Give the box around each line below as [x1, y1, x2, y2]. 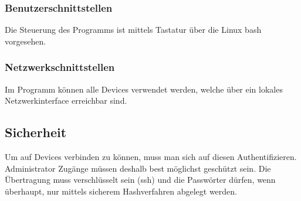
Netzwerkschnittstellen [5, 60, 115, 74]
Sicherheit [5, 123, 67, 141]
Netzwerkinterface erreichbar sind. [5, 94, 127, 107]
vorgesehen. [5, 35, 46, 47]
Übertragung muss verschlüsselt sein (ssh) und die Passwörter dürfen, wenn [5, 173, 276, 186]
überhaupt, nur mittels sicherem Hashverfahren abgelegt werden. [5, 185, 237, 197]
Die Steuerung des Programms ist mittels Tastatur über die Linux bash [5, 23, 262, 36]
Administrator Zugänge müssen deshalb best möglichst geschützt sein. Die [5, 162, 271, 174]
